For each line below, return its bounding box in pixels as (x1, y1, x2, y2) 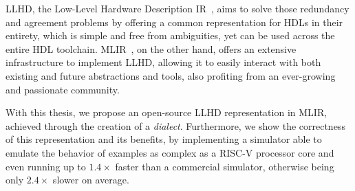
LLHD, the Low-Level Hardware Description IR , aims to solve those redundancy (6, 1, 349, 15)
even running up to (6, 159, 86, 173)
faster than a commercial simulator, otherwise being (115, 159, 334, 173)
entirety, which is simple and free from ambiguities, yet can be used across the (6, 28, 335, 43)
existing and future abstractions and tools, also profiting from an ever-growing (6, 68, 336, 82)
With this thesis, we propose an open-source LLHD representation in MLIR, (6, 105, 327, 120)
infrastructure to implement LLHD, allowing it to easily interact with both (6, 55, 321, 69)
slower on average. (52, 172, 129, 187)
